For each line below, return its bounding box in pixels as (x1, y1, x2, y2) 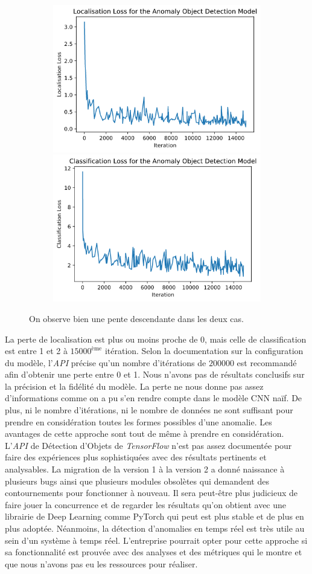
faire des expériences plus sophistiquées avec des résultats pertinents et (5, 451, 267, 463)
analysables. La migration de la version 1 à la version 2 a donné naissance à (5, 463, 285, 476)
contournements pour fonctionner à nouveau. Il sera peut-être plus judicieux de (5, 486, 298, 499)
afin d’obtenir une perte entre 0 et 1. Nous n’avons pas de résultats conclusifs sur (5, 368, 305, 381)
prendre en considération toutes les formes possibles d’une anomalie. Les (5, 415, 272, 428)
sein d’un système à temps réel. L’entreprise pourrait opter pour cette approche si (5, 534, 308, 546)
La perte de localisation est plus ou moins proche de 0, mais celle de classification (5, 332, 307, 345)
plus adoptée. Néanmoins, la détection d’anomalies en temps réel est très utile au (5, 522, 305, 534)
